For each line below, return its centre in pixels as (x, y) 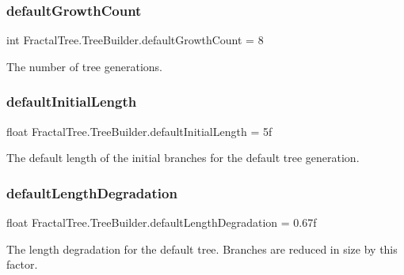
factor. (22, 264)
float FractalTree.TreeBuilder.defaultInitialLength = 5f (139, 131)
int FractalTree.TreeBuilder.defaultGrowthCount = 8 (135, 40)
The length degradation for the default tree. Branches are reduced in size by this (202, 249)
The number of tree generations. (84, 66)
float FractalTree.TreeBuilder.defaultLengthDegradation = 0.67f (162, 222)
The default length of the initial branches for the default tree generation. (183, 158)
